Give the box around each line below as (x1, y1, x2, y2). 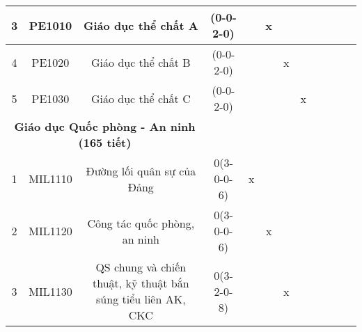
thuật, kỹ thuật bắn (92, 275, 189, 291)
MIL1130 (29, 283, 72, 299)
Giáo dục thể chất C (90, 90, 191, 106)
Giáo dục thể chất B (91, 54, 191, 70)
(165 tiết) (78, 134, 132, 150)
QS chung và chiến (95, 259, 187, 275)
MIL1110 (29, 171, 72, 187)
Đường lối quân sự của (86, 162, 196, 179)
